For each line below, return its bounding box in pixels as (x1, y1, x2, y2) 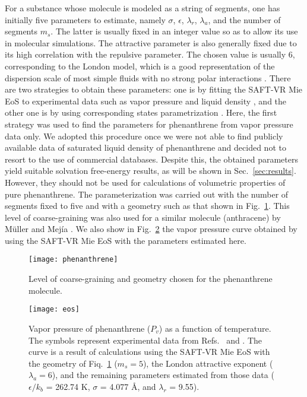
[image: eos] (29, 305, 80, 314)
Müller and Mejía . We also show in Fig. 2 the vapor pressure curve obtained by (5, 223, 297, 235)
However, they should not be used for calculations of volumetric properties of (5, 176, 286, 188)
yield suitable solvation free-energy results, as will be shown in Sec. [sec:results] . (5, 164, 296, 177)
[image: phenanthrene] (29, 255, 118, 264)
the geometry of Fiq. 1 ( (29, 357, 118, 369)
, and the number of (208, 13, 281, 26)
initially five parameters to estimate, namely (5, 13, 166, 26)
